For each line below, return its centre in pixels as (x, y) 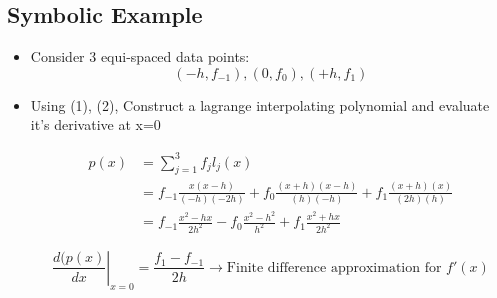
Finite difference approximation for (334, 267)
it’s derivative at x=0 (95, 124)
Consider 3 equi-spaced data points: (140, 56)
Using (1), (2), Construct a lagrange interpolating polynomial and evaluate (260, 104)
